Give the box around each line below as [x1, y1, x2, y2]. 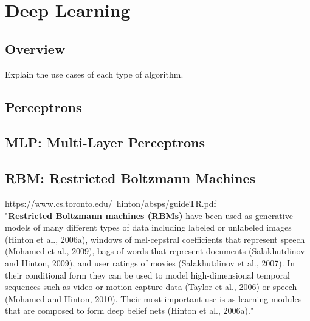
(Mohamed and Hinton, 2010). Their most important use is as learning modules [5, 292, 302, 305]
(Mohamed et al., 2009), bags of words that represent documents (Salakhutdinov [5, 245, 305, 257]
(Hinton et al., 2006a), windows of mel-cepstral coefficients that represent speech [5, 232, 305, 245]
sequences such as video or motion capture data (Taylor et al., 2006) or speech [5, 280, 297, 293]
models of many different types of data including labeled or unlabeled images [5, 221, 292, 234]
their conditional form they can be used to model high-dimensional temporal [5, 268, 290, 281]
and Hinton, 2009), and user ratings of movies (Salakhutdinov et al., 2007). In [5, 256, 295, 269]
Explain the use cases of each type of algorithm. [5, 67, 184, 80]
